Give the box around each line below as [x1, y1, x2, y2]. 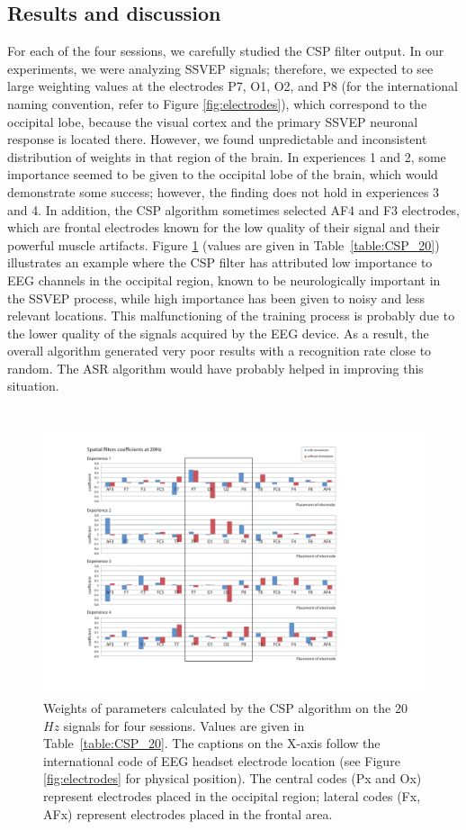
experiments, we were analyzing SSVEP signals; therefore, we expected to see [7, 59, 434, 77]
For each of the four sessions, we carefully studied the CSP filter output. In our [7, 41, 444, 60]
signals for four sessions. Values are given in [63, 716, 305, 735]
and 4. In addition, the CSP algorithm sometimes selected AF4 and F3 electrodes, [7, 200, 461, 219]
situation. [7, 376, 59, 395]
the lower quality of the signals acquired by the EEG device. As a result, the [7, 323, 429, 342]
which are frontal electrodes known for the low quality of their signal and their [7, 218, 441, 237]
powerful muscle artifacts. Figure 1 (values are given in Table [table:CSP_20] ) [7, 235, 440, 254]
